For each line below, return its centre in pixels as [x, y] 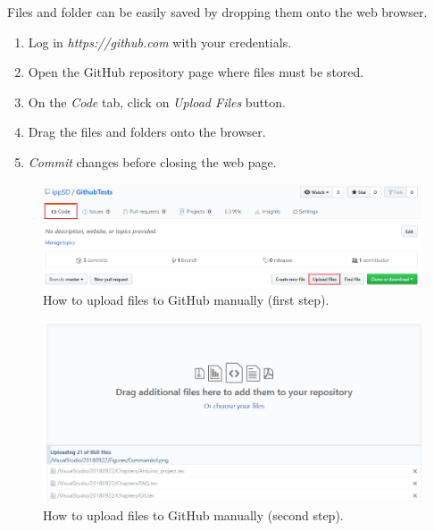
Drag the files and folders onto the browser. [147, 132]
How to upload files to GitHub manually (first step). [186, 299]
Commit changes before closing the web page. [152, 161]
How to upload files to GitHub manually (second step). [193, 514]
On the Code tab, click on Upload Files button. [157, 101]
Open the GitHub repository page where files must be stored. [196, 72]
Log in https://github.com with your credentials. [160, 42]
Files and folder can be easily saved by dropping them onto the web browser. [217, 12]
